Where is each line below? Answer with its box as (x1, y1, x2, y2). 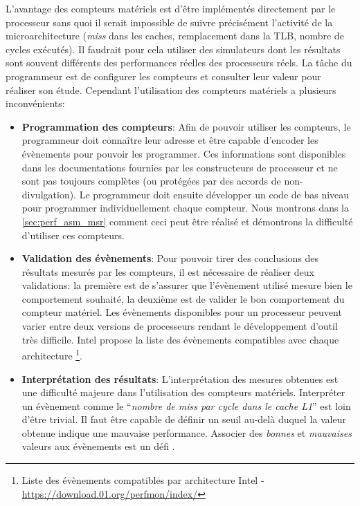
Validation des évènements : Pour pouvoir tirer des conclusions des (21, 251, 319, 265)
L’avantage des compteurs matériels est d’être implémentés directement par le (6, 1, 336, 15)
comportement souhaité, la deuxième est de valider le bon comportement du (21, 291, 345, 306)
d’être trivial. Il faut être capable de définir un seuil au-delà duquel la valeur (21, 412, 346, 427)
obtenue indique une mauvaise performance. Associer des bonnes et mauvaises (21, 425, 352, 440)
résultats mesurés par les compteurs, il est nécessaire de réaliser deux (21, 264, 314, 279)
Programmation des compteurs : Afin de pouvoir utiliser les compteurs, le (21, 119, 351, 133)
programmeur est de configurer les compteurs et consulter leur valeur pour (6, 68, 321, 83)
